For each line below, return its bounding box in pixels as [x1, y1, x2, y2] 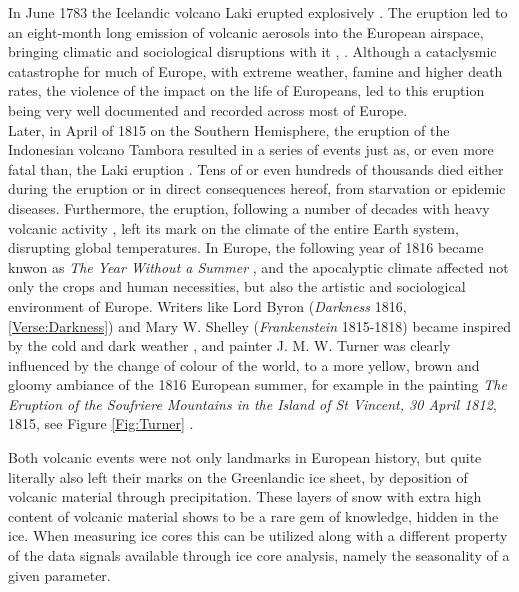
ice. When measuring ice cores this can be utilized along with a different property [8, 525, 508, 546]
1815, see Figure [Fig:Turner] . [8, 413, 194, 434]
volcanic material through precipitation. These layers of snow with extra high [8, 486, 482, 507]
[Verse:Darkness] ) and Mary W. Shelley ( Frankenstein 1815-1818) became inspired [8, 315, 511, 336]
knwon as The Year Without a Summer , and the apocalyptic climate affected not [8, 256, 509, 277]
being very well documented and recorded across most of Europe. [8, 99, 408, 120]
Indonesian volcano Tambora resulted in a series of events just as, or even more [8, 139, 494, 160]
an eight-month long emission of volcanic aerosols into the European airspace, [8, 21, 484, 42]
